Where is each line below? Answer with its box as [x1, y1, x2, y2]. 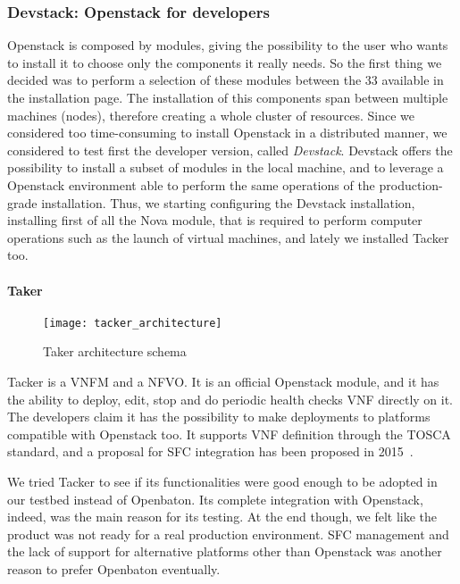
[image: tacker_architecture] [43, 316, 222, 330]
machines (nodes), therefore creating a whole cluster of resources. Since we [7, 105, 414, 124]
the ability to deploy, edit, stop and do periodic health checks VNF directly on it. [7, 389, 454, 408]
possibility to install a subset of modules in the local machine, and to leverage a [7, 158, 444, 177]
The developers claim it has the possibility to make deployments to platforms [7, 407, 431, 426]
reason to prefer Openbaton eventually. [7, 559, 221, 578]
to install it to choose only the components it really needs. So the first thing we [7, 53, 442, 71]
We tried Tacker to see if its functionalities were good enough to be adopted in [7, 471, 438, 490]
